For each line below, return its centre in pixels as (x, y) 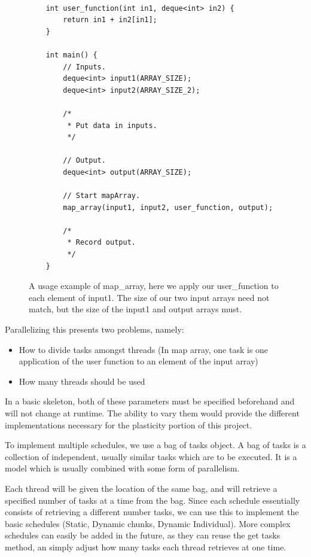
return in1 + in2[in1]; (110, 20)
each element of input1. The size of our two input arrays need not (149, 297)
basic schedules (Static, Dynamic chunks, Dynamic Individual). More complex (148, 523)
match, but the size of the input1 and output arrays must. (135, 309)
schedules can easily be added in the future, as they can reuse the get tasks (143, 535)
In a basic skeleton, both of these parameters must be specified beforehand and (150, 401)
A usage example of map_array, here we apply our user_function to (154, 286)
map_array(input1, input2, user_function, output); (168, 207)
